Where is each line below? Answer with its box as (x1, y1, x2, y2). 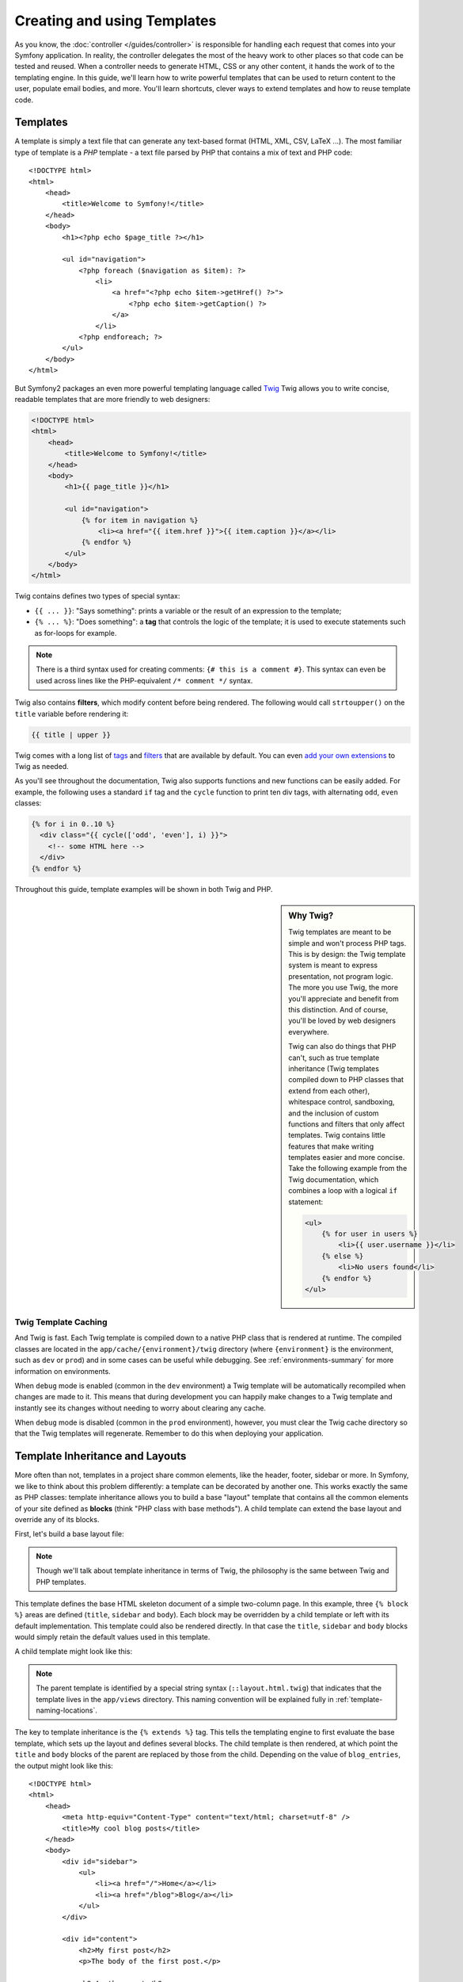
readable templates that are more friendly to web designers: (14, 395, 211, 404)
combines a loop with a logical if (288, 1186, 398, 1196)
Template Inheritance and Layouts (14, 1449, 187, 1463)
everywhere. (288, 1027, 330, 1036)
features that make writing (288, 1142, 374, 1151)
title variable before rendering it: (14, 709, 129, 718)
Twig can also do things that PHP (288, 1042, 397, 1051)
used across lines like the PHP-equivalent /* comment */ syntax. (36, 675, 253, 685)
